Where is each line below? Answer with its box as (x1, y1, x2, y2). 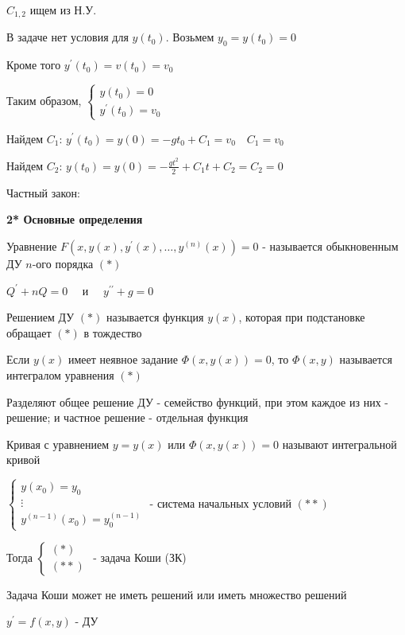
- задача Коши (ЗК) (93, 548, 187, 565)
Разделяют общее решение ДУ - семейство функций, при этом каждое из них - (6, 393, 388, 410)
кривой (6, 451, 40, 468)
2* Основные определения (6, 211, 143, 228)
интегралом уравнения (6, 366, 114, 383)
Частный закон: (6, 184, 80, 201)
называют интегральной (282, 435, 397, 452)
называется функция (106, 309, 204, 325)
